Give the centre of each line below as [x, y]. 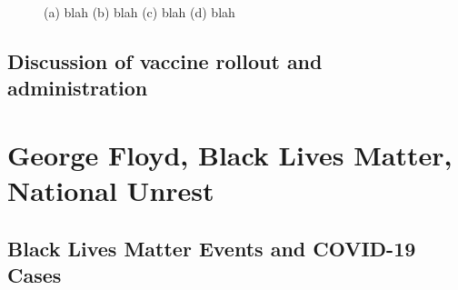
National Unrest [111, 190]
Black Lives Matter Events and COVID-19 [212, 248]
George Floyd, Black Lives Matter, [230, 154]
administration [78, 88]
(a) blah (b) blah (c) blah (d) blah [139, 12]
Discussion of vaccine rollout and [165, 60]
